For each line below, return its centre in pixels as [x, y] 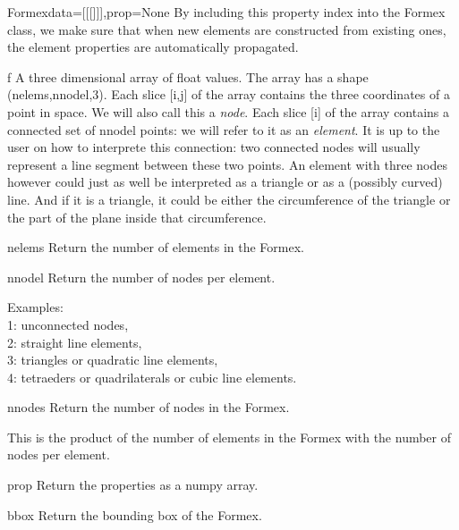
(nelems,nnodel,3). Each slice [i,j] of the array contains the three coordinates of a [229, 94]
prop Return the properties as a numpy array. [133, 485]
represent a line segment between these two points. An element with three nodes [227, 164]
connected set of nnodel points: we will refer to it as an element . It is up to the [224, 129]
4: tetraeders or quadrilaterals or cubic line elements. [152, 377]
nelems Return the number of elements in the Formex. [156, 247]
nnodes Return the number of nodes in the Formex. [149, 407]
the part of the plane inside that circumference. [137, 217]
